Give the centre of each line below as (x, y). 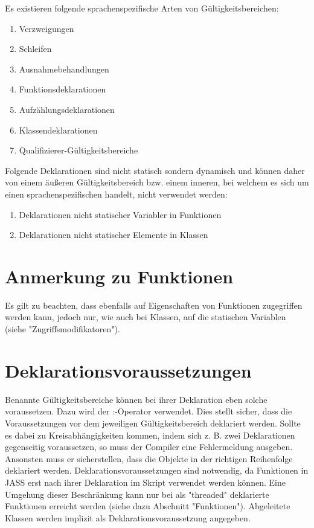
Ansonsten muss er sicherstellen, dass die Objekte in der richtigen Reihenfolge (149, 458)
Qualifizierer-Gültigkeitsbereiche (78, 150)
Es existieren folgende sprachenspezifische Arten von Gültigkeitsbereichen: (142, 8)
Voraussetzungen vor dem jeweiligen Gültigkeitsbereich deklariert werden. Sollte (153, 423)
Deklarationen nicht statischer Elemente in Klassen (114, 235)
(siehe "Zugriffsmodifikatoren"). (62, 329)
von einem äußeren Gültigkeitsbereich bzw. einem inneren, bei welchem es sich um (157, 182)
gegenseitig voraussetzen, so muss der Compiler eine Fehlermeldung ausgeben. (149, 447)
